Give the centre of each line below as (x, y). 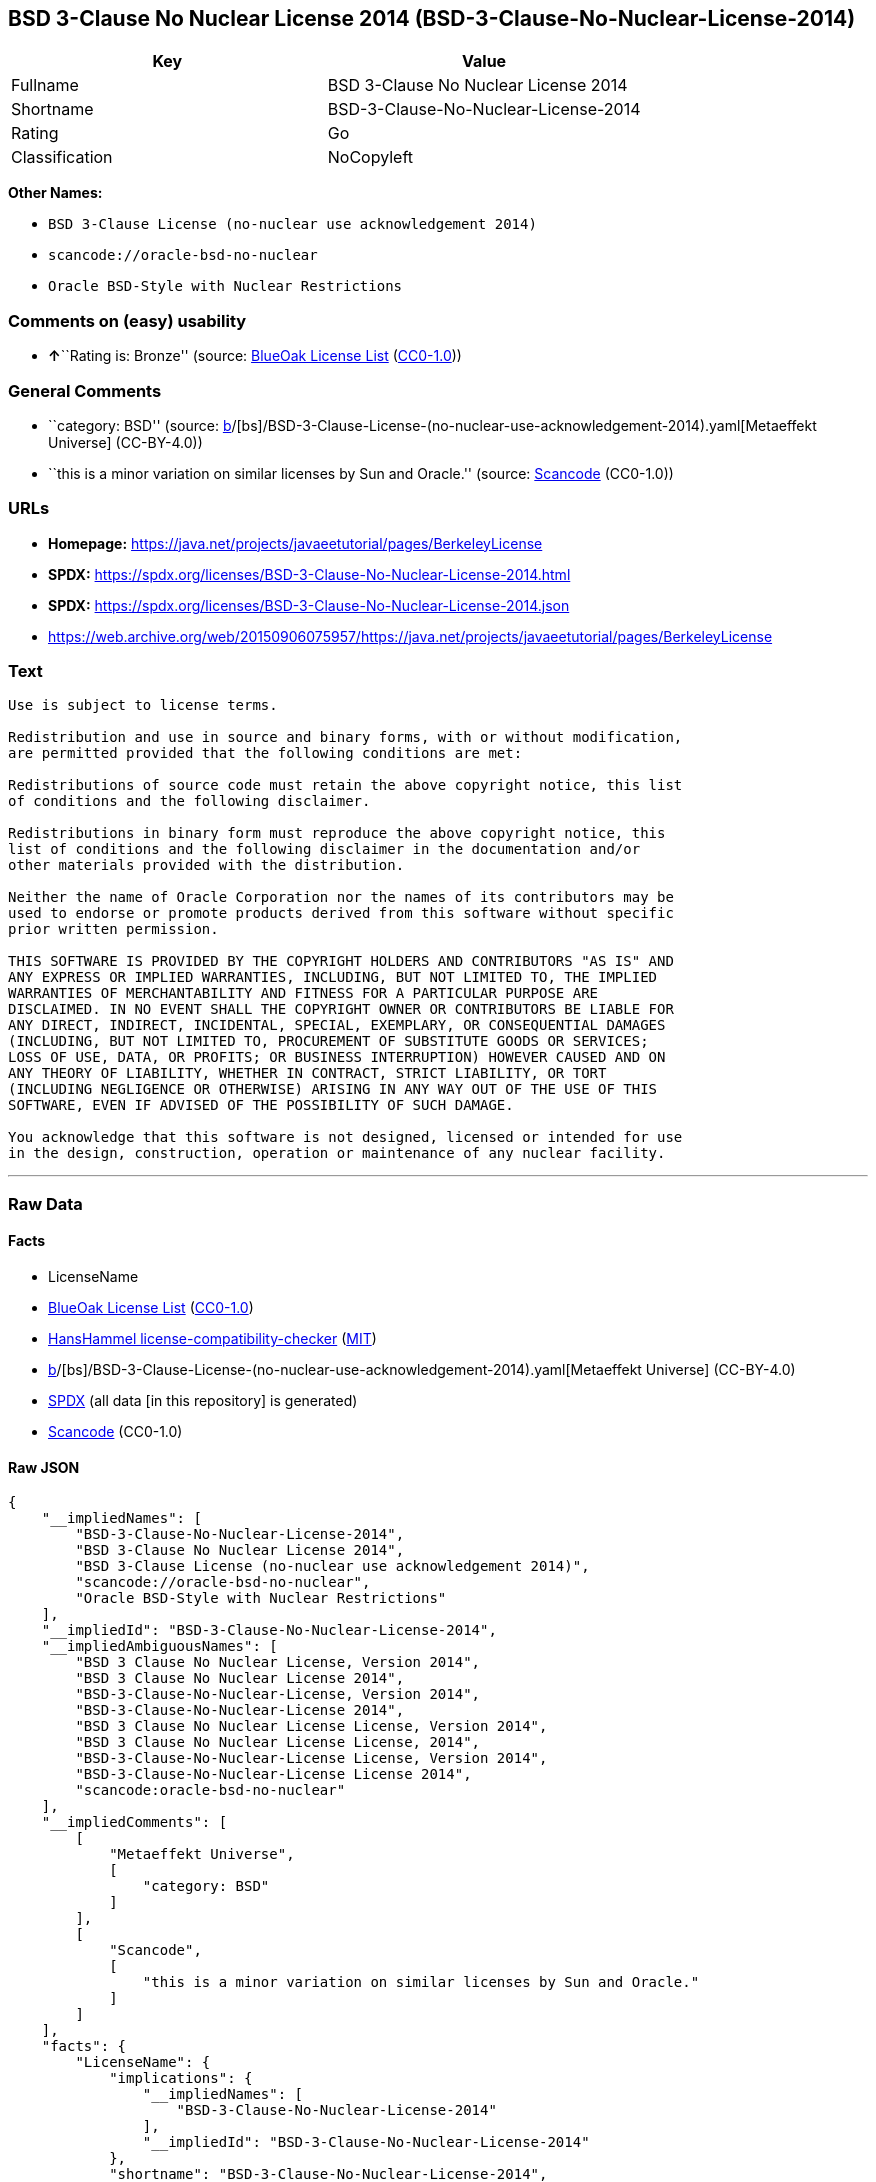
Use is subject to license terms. (143, 705)
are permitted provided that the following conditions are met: (265, 753)
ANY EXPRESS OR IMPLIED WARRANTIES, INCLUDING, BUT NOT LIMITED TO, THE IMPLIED (333, 977)
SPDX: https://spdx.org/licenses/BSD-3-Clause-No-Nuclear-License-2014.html (309, 574)
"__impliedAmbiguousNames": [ (159, 1646)
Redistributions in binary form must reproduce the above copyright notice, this (337, 833)
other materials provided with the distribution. (206, 865)
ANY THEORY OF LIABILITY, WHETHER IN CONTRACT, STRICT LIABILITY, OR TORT (307, 1073)
